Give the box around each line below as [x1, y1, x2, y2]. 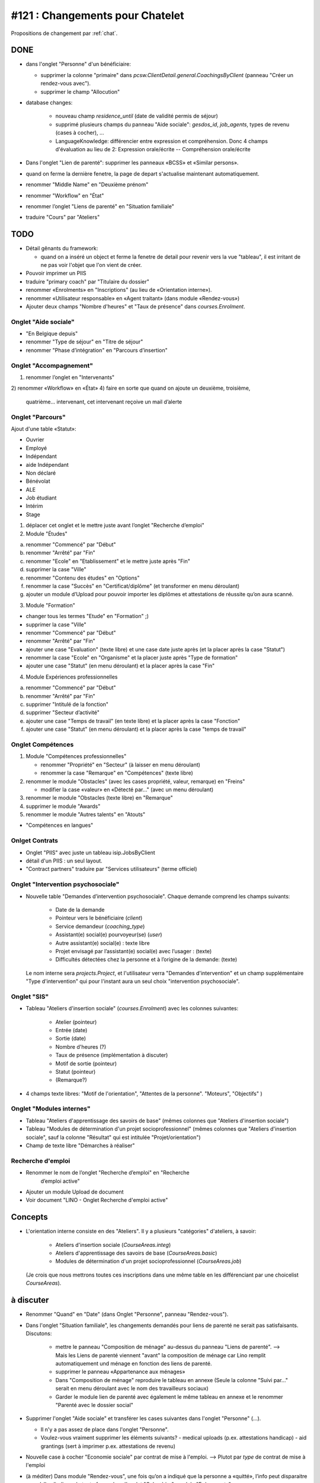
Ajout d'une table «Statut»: [11, 425, 76, 432]
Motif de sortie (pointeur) [55, 1059, 117, 1067]
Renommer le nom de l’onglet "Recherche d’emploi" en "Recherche [25, 1169, 190, 1176]
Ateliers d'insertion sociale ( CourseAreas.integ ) [55, 1241, 171, 1248]
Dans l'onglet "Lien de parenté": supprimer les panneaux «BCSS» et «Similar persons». [25, 159, 239, 166]
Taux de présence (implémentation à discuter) [55, 1052, 168, 1059]
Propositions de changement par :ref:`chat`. [11, 30, 118, 37]
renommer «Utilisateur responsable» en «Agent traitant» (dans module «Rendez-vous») [25, 294, 240, 302]
